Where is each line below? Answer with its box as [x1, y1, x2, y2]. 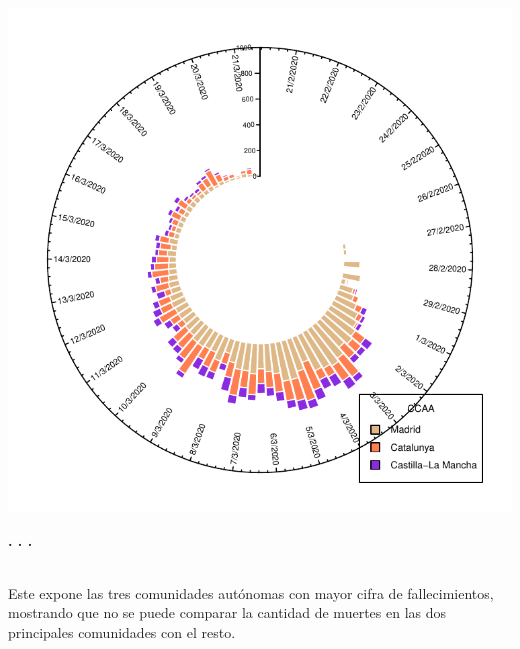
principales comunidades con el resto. [8, 621, 236, 642]
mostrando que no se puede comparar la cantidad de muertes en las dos [8, 602, 447, 623]
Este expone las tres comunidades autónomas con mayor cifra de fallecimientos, [8, 582, 494, 603]
